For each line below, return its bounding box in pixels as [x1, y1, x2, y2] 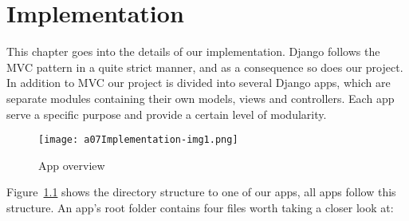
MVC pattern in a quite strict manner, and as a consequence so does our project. [6, 58, 403, 75]
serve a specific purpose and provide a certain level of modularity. [6, 105, 327, 122]
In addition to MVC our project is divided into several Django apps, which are [6, 74, 391, 91]
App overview [38, 156, 105, 173]
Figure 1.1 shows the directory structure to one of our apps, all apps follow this [6, 184, 396, 200]
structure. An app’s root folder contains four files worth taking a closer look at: [6, 199, 394, 215]
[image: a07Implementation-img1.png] [38, 134, 238, 146]
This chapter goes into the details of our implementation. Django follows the [6, 43, 380, 60]
